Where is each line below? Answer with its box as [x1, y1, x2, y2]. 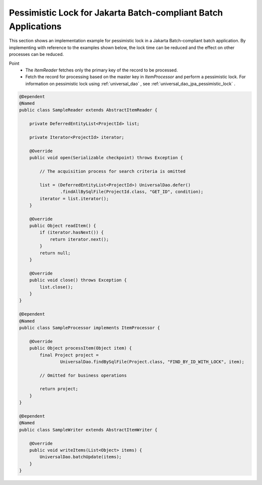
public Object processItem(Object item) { [29, 346, 132, 351]
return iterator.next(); [49, 236, 109, 242]
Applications [9, 21, 62, 32]
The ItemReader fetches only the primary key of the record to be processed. [25, 67, 178, 73]
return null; [39, 250, 71, 256]
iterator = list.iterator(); [39, 196, 109, 201]
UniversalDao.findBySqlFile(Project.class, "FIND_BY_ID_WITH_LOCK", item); [60, 359, 245, 364]
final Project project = [39, 352, 99, 358]
